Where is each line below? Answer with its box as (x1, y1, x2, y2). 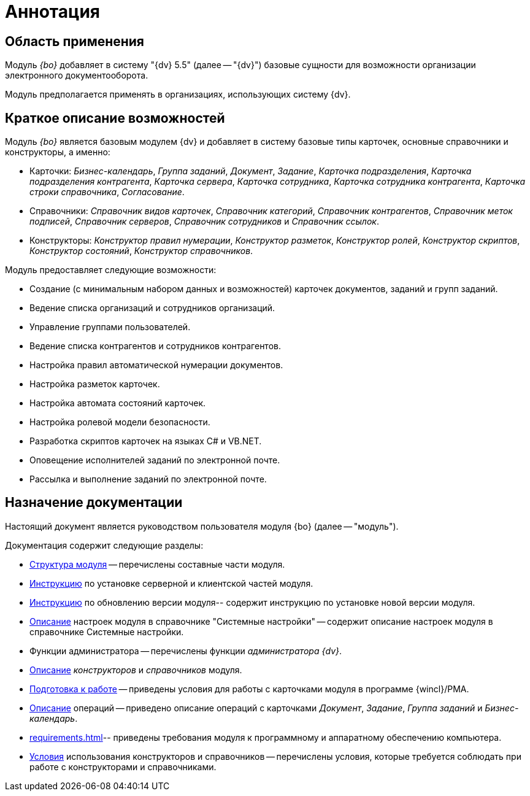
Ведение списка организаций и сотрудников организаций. (29, 303, 275, 314)
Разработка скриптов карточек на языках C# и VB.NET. (29, 436, 262, 447)
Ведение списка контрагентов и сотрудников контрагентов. (29, 341, 281, 352)
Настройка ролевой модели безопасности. (29, 417, 210, 428)
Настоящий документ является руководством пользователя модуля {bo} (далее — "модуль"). (5, 520, 399, 531)
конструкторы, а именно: (5, 147, 110, 158)
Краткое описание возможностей (5, 110, 225, 126)
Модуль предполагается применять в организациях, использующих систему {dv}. (5, 89, 351, 100)
